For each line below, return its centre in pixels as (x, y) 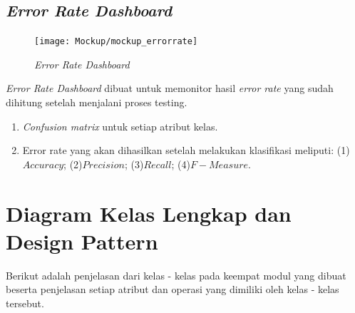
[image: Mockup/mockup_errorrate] (116, 42)
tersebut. (25, 303)
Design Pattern (82, 241)
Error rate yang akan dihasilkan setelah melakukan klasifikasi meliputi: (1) (186, 150)
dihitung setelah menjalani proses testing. (97, 102)
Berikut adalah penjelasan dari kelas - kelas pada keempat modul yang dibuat (176, 275)
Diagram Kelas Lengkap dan (149, 213)
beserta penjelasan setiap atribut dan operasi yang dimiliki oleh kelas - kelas (173, 289)
